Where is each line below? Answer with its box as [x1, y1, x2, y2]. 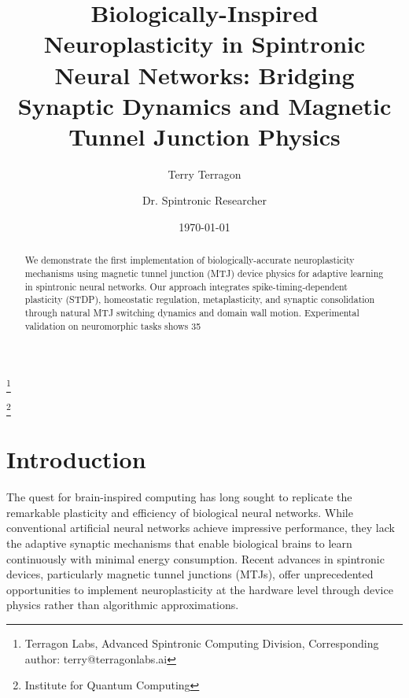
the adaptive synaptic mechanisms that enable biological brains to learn [6, 534, 352, 551]
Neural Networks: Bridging [54, 58, 355, 90]
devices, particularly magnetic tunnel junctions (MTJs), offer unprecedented [6, 566, 374, 582]
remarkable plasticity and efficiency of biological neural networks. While [6, 504, 353, 520]
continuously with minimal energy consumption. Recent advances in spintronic [6, 550, 385, 567]
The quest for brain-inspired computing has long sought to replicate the [6, 489, 352, 505]
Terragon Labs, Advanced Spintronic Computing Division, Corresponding [24, 634, 379, 651]
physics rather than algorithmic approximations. [6, 596, 239, 613]
